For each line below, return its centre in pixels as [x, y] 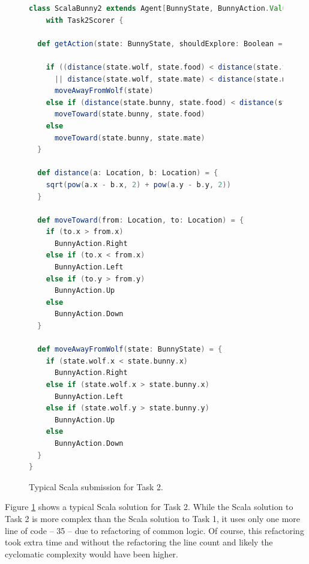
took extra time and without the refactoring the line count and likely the [139, 542]
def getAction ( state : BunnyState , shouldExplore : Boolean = [160, 43]
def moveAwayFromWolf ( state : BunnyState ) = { [130, 349]
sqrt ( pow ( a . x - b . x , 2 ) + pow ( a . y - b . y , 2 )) [138, 184]
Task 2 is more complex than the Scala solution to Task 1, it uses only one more [153, 518]
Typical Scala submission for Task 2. [96, 486]
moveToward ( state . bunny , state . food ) [130, 114]
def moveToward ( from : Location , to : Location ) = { [141, 220]
